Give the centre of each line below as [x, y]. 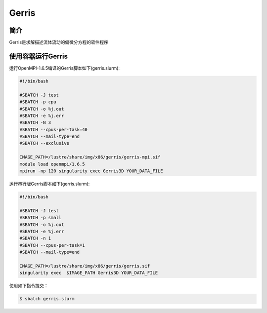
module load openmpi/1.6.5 [52, 164]
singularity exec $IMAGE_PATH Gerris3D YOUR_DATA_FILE [89, 273]
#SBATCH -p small [41, 218]
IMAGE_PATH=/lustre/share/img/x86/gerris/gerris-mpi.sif [90, 157]
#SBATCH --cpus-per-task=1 [52, 245]
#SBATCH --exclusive [44, 143]
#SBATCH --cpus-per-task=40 [53, 129]
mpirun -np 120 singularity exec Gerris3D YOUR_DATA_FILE [91, 171]
